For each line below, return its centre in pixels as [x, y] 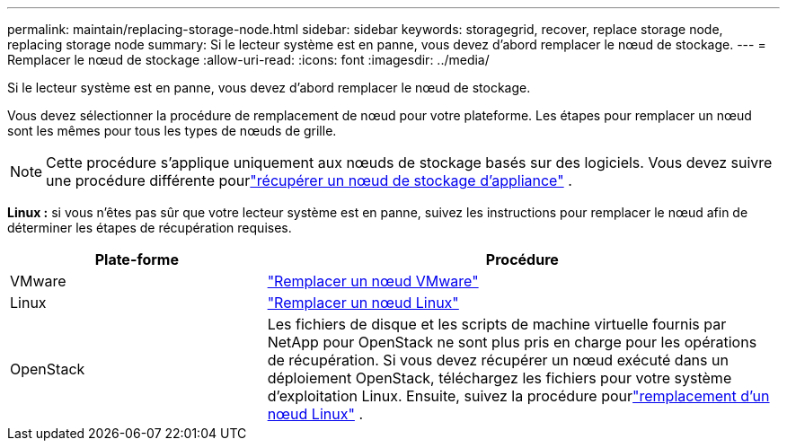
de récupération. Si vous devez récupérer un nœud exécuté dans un [498, 360]
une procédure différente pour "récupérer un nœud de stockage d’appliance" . [309, 180]
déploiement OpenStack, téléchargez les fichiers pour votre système [500, 378]
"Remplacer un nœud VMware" [373, 281]
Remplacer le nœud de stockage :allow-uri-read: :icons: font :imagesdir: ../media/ [248, 60]
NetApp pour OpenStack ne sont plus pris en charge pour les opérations [512, 342]
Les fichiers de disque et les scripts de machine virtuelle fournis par [497, 324]
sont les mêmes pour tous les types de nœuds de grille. [172, 131]
